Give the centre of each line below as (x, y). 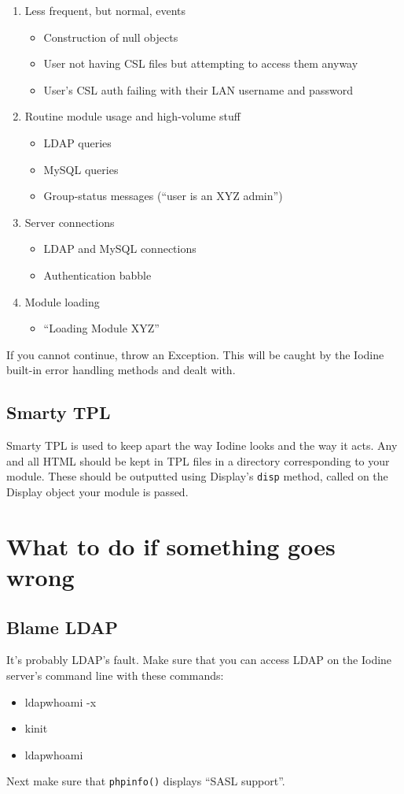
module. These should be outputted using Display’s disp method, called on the (197, 476)
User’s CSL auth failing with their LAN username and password (198, 89)
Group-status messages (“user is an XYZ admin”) (163, 196)
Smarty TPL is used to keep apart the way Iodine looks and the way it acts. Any (202, 445)
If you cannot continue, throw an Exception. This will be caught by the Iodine (195, 354)
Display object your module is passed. (97, 491)
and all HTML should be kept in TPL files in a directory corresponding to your (198, 460)
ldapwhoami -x (61, 701)
